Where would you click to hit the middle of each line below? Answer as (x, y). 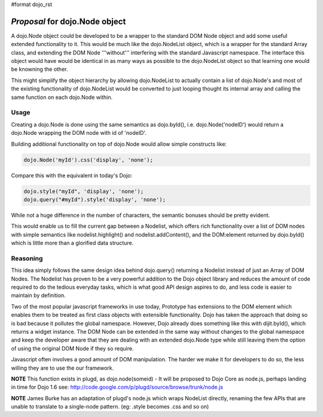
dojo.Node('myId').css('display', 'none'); (89, 160)
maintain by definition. (38, 295)
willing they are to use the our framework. (63, 368)
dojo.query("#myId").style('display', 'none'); (95, 200)
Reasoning (27, 258)
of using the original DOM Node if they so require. (72, 348)
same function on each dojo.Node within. (62, 97)
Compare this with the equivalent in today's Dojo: (72, 175)
